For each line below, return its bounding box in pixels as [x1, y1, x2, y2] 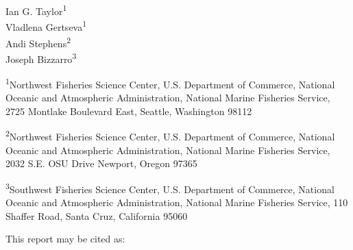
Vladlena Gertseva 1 [5, 18, 87, 34]
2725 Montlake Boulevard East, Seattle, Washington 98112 [5, 103, 252, 118]
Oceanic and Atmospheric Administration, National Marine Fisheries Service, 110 [5, 195, 348, 210]
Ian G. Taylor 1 [5, 2, 67, 18]
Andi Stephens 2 [5, 34, 71, 50]
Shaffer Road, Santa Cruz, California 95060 [5, 208, 188, 223]
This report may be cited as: [5, 232, 125, 246]
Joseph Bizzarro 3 [5, 49, 77, 66]
